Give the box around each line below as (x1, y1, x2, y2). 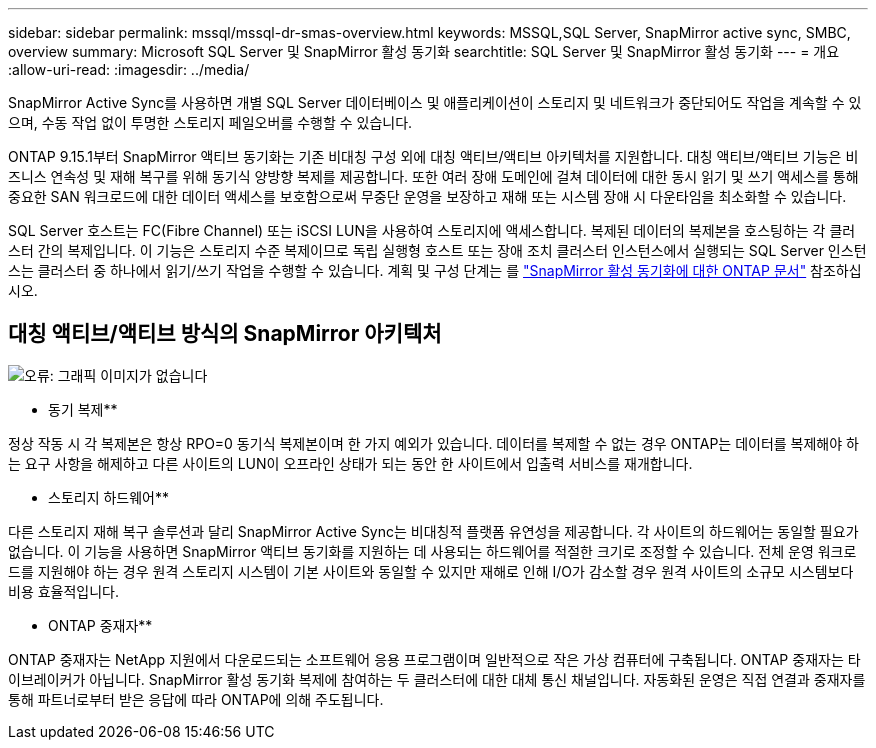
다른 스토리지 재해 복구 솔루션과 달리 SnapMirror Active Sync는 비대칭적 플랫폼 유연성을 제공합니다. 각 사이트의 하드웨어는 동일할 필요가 (8, 522, 859, 540)
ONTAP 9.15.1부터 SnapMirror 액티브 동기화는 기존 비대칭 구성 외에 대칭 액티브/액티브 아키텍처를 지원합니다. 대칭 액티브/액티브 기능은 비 (8, 148, 859, 165)
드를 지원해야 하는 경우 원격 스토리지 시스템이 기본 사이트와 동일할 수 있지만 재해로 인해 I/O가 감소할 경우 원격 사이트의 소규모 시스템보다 (8, 562, 854, 580)
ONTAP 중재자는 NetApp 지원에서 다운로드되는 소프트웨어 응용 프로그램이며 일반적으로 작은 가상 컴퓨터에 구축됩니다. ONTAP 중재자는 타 (8, 650, 861, 668)
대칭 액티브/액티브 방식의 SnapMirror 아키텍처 (8, 321, 442, 347)
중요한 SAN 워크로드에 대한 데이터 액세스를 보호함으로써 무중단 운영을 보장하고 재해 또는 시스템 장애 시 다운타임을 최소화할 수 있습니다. (8, 188, 847, 205)
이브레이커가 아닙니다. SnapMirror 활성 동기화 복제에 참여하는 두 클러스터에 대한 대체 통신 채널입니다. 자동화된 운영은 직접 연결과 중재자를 (8, 670, 866, 688)
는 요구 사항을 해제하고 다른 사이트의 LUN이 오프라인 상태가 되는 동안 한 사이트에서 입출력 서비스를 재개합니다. (8, 454, 693, 472)
